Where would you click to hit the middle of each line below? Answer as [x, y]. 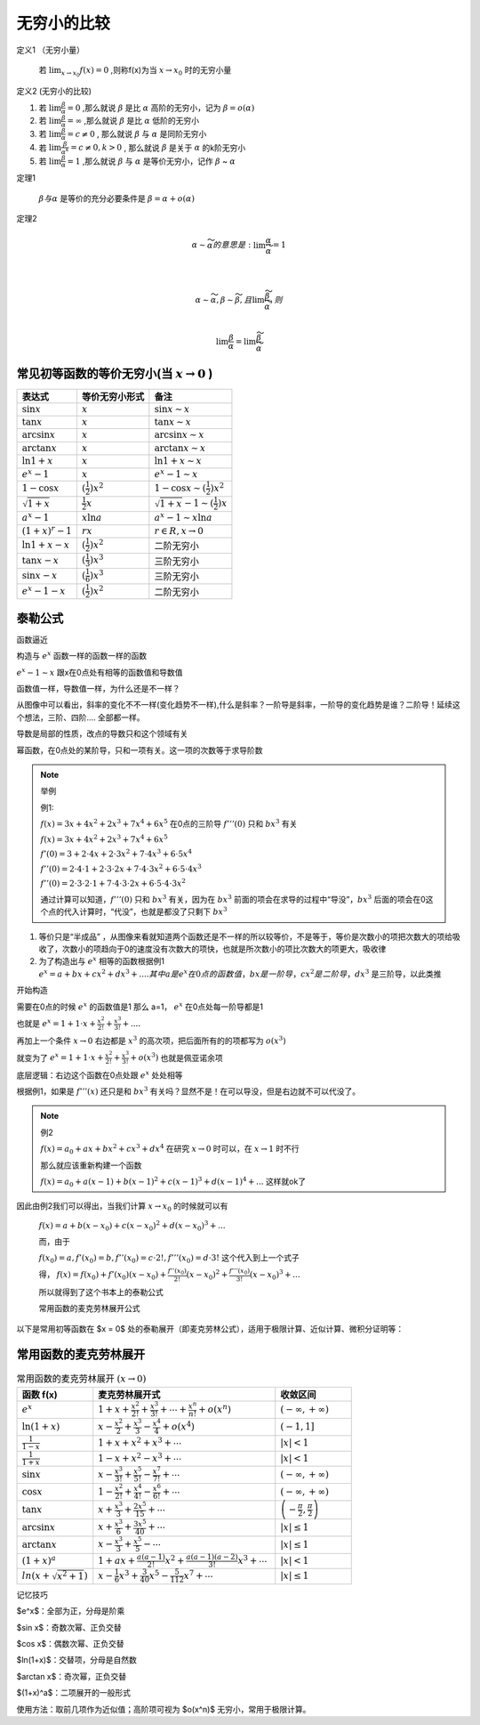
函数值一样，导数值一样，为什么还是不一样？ [98, 688]
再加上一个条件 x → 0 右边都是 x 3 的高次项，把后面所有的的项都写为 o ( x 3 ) [151, 1040]
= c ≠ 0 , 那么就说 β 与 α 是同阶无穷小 [137, 134]
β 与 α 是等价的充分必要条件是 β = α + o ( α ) [117, 198]
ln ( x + [36, 1576]
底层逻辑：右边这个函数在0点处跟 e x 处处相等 [100, 1075]
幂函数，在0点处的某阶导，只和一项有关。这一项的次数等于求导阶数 [140, 750]
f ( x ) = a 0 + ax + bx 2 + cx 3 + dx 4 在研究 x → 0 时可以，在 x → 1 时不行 [170, 1149]
